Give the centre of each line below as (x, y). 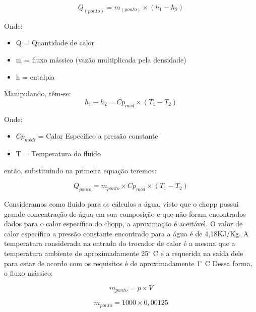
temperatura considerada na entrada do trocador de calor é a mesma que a (120, 243)
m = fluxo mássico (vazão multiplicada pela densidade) (101, 60)
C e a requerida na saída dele (198, 253)
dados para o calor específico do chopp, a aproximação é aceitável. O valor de (123, 224)
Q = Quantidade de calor (55, 43)
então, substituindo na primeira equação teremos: (80, 170)
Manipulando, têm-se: (38, 93)
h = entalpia (35, 76)
